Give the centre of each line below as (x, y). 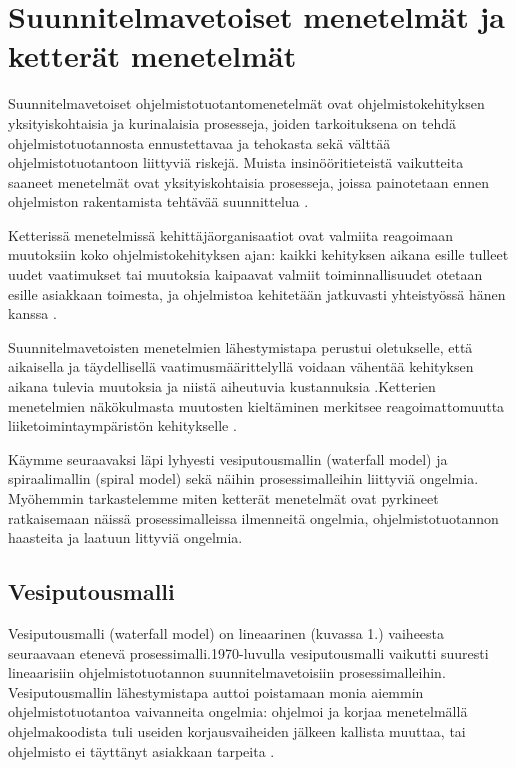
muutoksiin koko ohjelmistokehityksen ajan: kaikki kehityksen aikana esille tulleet (258, 254)
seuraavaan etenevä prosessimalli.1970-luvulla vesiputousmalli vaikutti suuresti (248, 652)
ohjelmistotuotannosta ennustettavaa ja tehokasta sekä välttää (199, 142)
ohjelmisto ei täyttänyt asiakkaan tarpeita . (141, 750)
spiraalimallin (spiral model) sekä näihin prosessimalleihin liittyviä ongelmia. (243, 478)
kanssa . (32, 313)
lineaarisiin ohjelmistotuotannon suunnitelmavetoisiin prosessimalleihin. (227, 672)
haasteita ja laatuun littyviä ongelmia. (125, 537)
